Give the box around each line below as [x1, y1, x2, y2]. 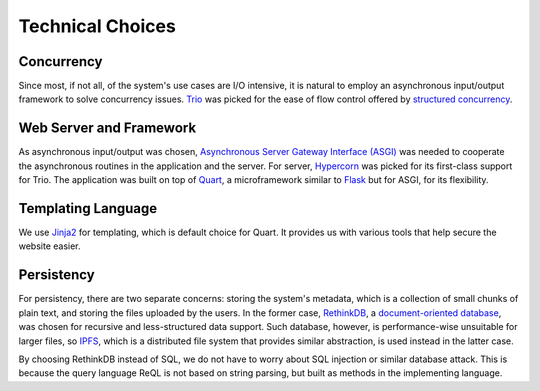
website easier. [18, 240, 81, 252]
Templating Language [18, 200, 158, 217]
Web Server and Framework [18, 120, 197, 137]
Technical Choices [18, 15, 177, 37]
